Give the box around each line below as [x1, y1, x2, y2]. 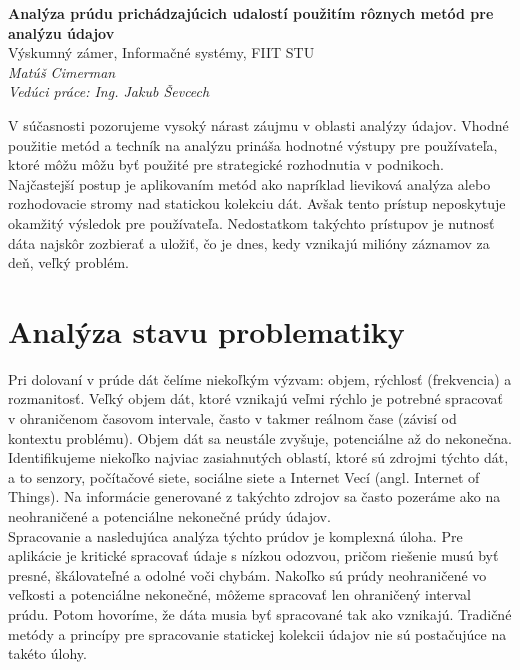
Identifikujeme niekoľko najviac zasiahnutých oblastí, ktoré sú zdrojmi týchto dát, [8, 447, 509, 468]
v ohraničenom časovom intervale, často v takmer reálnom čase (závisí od [8, 408, 457, 429]
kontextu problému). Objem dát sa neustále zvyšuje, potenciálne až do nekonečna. [8, 427, 512, 448]
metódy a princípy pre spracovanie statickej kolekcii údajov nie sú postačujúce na [8, 623, 507, 644]
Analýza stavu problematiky [8, 310, 405, 351]
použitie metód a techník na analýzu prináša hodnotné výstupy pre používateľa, [8, 134, 498, 155]
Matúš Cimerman [8, 61, 116, 82]
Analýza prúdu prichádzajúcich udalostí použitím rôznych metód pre [8, 3, 494, 23]
